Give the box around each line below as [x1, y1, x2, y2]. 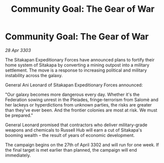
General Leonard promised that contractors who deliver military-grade [5, 122, 148, 128]
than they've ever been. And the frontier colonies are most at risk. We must [5, 107, 158, 113]
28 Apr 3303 [5, 47, 31, 53]
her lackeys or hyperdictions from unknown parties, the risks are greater [5, 102, 152, 108]
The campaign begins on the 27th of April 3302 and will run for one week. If [5, 141, 159, 148]
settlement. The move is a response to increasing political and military [5, 67, 147, 73]
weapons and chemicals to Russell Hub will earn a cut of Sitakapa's [5, 127, 142, 133]
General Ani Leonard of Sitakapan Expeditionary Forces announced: [5, 82, 143, 88]
